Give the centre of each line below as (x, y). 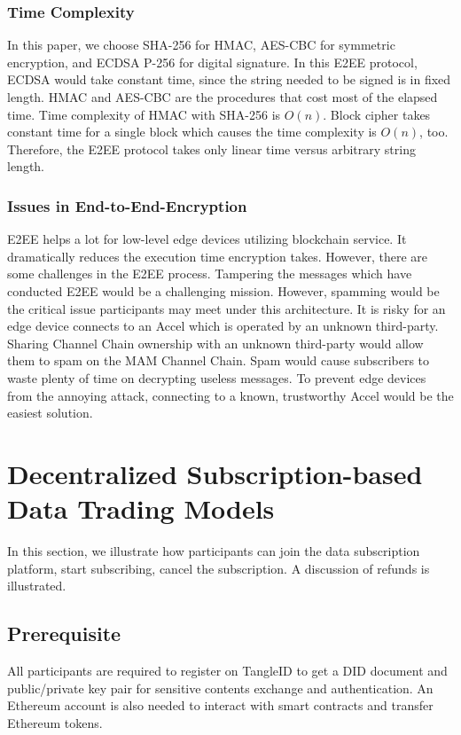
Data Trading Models (141, 508)
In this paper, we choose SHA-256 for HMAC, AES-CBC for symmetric (201, 45)
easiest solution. (50, 413)
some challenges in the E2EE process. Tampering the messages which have (210, 274)
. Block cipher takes (377, 114)
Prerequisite (64, 633)
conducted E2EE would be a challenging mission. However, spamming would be (223, 290)
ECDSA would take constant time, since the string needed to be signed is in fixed (229, 79)
